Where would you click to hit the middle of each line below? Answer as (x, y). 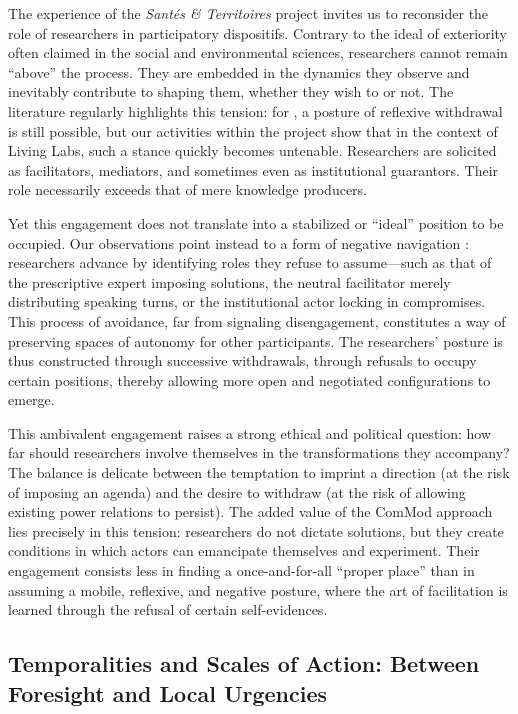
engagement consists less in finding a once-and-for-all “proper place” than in (241, 570)
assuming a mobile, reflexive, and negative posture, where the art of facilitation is (258, 589)
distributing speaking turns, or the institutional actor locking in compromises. (247, 301)
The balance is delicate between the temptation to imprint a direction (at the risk (259, 472)
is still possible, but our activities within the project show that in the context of (253, 130)
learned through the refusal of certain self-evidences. (168, 609)
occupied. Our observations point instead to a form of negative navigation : (238, 242)
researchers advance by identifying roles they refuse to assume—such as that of (250, 262)
